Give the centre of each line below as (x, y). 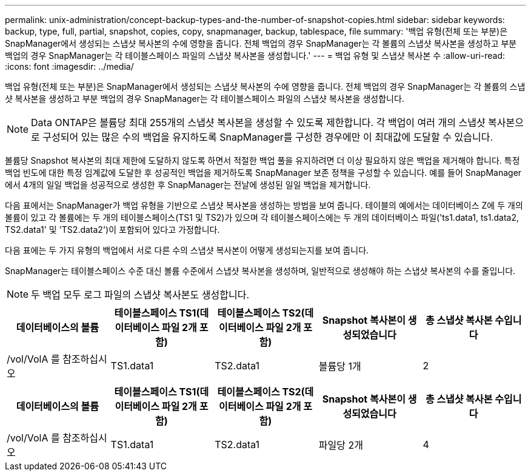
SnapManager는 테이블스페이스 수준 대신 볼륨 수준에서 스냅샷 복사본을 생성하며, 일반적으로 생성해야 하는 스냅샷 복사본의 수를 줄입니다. (260, 271)
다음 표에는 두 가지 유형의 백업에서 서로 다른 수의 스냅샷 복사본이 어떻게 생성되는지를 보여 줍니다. (187, 250)
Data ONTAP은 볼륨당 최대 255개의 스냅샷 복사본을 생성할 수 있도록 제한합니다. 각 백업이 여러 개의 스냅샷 (258, 122)
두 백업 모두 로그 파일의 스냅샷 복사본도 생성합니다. (140, 295)
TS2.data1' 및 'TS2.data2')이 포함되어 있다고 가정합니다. (112, 230)
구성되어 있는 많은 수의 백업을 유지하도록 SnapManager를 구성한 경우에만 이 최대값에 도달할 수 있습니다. (268, 137)
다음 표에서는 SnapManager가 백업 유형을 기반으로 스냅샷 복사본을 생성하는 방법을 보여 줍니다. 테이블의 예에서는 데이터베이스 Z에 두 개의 (264, 205)
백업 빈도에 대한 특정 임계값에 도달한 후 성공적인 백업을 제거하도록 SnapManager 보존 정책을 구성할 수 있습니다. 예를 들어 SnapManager (263, 173)
